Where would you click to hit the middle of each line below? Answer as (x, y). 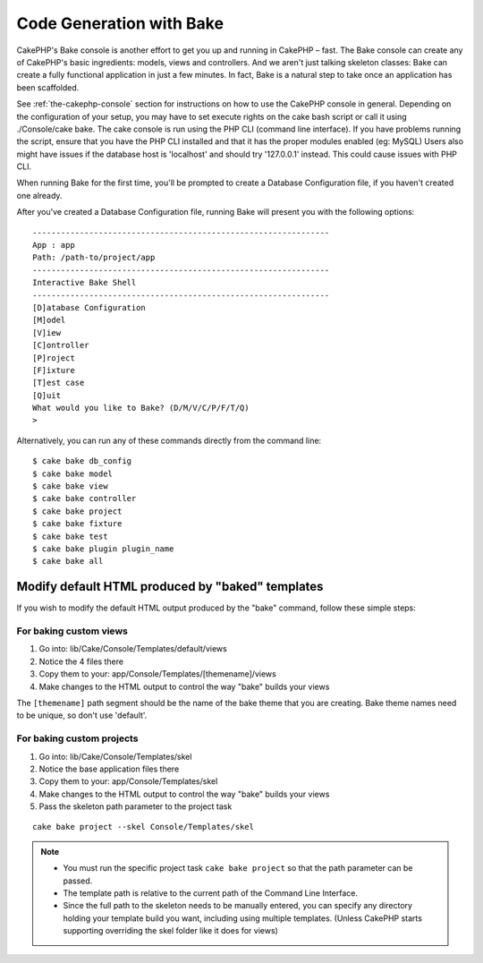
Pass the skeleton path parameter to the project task (136, 806)
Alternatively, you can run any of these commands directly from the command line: (169, 440)
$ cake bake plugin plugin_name (103, 549)
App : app (54, 245)
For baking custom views (72, 631)
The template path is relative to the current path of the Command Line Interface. (210, 893)
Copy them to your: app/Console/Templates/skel (128, 781)
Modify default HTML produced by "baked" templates (170, 587)
